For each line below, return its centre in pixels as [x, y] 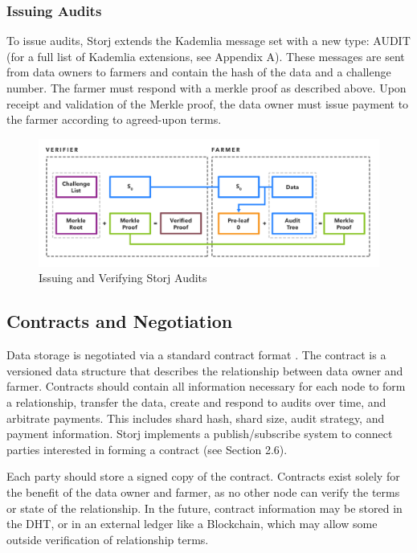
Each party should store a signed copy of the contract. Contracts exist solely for [203, 476]
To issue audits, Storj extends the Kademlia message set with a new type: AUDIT [208, 41]
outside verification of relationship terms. [108, 539]
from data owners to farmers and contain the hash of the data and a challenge [199, 72]
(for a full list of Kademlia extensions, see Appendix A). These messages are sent [206, 56]
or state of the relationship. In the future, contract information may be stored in [204, 508]
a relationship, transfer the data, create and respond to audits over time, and [196, 401]
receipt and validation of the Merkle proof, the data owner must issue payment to [208, 103]
